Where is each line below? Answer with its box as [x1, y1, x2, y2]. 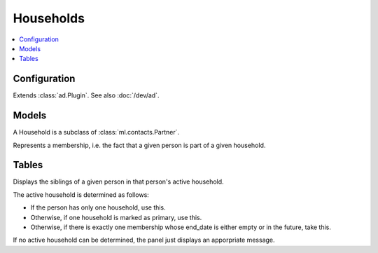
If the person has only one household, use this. [30, 203, 166, 212]
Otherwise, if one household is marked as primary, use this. [30, 213, 202, 221]
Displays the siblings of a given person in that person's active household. [13, 177, 224, 186]
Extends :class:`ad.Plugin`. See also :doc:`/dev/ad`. [13, 91, 160, 100]
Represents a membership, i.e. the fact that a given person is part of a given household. [13, 141, 266, 149]
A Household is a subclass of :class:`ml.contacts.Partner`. [13, 128, 180, 137]
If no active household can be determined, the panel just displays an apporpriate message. [13, 235, 276, 245]
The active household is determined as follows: [13, 190, 150, 199]
